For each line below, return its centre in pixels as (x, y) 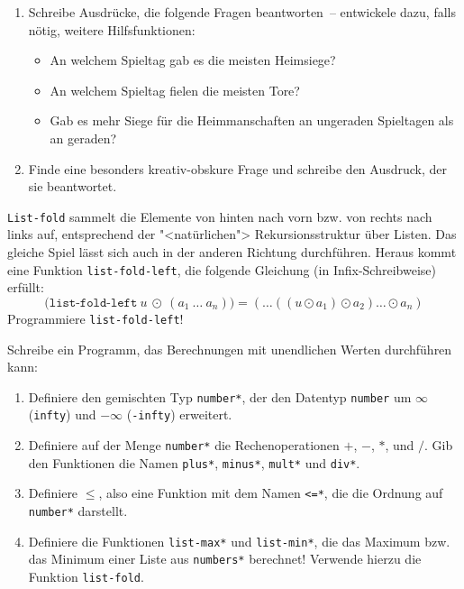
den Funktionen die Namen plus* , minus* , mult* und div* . (194, 462)
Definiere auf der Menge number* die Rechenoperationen (184, 445)
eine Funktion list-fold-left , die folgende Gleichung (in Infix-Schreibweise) (222, 269)
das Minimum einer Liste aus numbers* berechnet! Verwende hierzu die (225, 559)
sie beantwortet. (73, 186)
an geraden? (83, 138)
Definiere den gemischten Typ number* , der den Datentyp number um (220, 396)
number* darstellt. (78, 510)
